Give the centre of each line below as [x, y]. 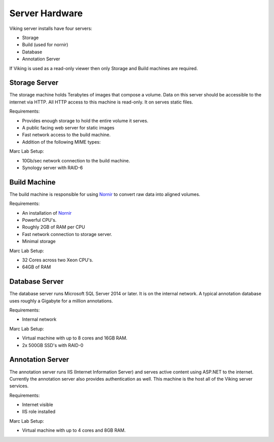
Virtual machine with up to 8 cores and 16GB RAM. [75, 338]
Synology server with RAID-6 [53, 167]
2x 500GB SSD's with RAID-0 [53, 345]
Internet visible [38, 405]
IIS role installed [39, 412]
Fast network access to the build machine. [66, 135]
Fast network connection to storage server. [67, 234]
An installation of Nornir [47, 213]
